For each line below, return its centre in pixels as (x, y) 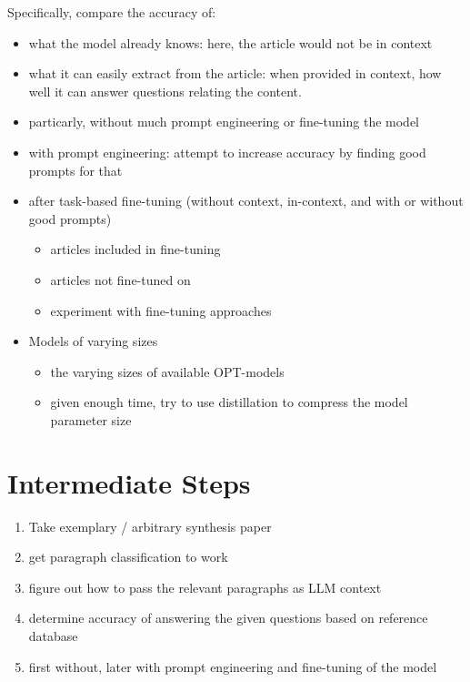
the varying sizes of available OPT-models (167, 371)
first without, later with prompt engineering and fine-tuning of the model (233, 666)
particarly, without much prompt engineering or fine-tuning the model (224, 122)
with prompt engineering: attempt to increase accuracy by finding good (227, 152)
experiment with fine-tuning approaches (161, 310)
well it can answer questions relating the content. (165, 91)
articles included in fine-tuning (135, 249)
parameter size (91, 419)
